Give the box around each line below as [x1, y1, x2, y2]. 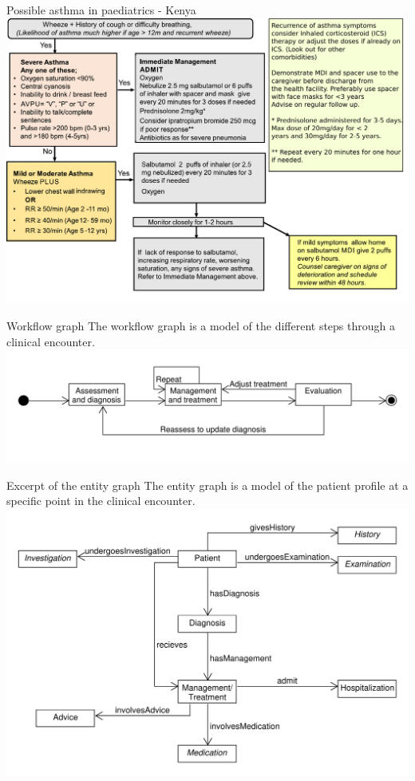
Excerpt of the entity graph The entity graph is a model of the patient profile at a [6, 476, 409, 493]
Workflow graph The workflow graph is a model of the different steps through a [6, 318, 395, 333]
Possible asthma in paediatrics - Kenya [6, 2, 196, 18]
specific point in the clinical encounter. [6, 492, 196, 509]
